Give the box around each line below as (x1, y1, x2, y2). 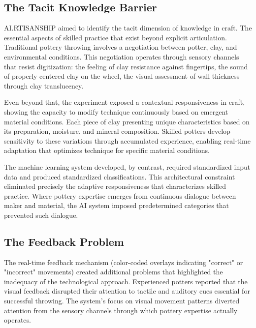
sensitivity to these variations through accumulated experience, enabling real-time (4, 135, 251, 146)
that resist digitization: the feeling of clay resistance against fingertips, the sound (4, 61, 248, 71)
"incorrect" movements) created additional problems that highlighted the (4, 267, 223, 277)
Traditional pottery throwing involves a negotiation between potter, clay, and (4, 42, 237, 52)
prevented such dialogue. (4, 209, 78, 220)
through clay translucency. (4, 80, 84, 90)
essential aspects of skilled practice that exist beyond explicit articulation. (4, 32, 227, 42)
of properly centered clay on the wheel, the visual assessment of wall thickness (4, 71, 240, 81)
